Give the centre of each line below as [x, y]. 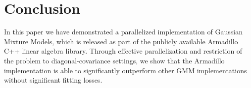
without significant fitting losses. [53, 80]
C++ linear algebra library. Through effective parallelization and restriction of [123, 51]
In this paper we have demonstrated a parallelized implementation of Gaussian [123, 32]
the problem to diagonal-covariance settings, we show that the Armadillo [114, 60]
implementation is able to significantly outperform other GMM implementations [125, 70]
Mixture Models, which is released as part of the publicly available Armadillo [121, 41]
